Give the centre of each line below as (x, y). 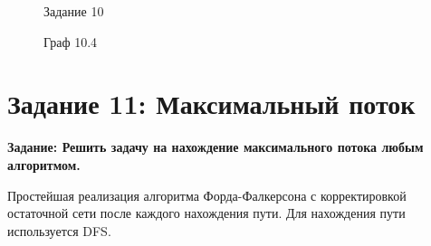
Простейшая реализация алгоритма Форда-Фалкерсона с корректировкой (207, 195)
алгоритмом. (44, 164)
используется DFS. (59, 230)
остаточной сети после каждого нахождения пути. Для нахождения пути (206, 213)
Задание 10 (74, 11)
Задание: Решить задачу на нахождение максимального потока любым (215, 147)
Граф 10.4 (71, 41)
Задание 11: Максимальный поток (211, 104)
